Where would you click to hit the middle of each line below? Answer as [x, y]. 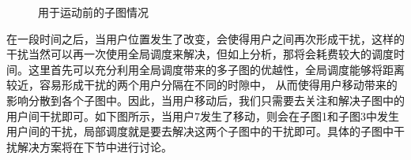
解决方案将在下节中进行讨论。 [94, 146]
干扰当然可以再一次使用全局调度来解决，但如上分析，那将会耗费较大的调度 [200, 54]
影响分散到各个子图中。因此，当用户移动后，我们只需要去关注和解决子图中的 [205, 100]
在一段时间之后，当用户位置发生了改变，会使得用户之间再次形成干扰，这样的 [205, 38]
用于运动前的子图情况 [93, 12]
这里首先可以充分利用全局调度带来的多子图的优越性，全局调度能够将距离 [216, 69]
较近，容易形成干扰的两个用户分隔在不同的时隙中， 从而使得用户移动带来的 [202, 85]
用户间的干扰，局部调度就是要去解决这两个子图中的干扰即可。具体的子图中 [200, 131]
